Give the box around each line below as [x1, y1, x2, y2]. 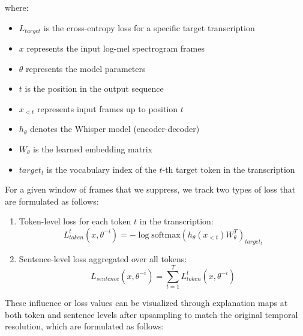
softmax [151, 230, 181, 239]
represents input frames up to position [37, 102, 178, 115]
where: [5, 1, 29, 13]
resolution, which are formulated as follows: [5, 320, 164, 332]
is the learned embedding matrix [33, 143, 152, 155]
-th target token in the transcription [162, 163, 295, 175]
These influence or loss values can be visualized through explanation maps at [5, 296, 288, 309]
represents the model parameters [26, 62, 146, 74]
